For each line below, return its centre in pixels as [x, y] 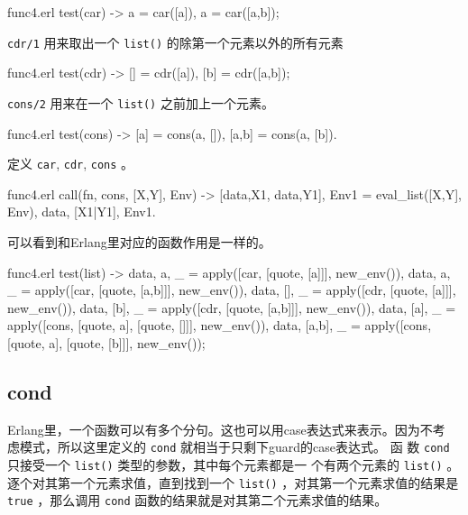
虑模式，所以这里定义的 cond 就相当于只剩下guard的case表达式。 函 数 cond [229, 447]
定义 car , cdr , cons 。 [71, 164]
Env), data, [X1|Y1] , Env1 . [82, 212]
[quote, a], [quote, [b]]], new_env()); [106, 342]
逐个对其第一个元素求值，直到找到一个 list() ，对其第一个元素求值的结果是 [233, 482]
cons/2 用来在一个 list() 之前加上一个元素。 [141, 102]
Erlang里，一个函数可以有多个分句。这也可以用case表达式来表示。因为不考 [226, 429]
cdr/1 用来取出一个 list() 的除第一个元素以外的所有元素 [175, 42]
